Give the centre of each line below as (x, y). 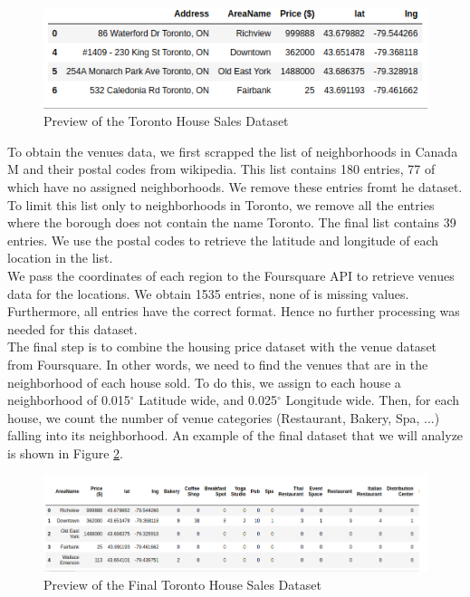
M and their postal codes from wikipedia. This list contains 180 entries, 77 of (221, 169)
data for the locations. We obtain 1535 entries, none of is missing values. (208, 293)
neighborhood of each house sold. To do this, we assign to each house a (204, 382)
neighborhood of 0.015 (69, 400)
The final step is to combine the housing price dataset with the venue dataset (222, 347)
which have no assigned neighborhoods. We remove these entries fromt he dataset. (235, 186)
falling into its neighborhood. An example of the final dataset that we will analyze (235, 435)
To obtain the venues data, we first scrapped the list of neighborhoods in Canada (233, 151)
